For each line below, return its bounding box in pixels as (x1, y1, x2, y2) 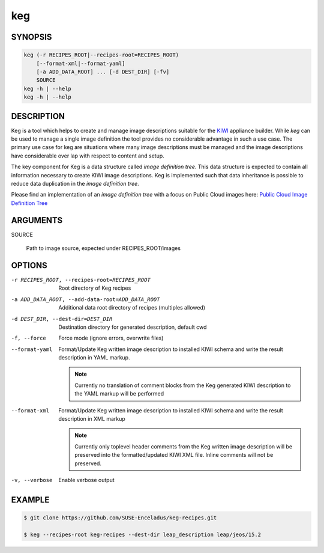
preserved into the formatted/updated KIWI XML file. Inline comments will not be (74, 451, 274, 459)
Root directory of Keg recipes (58, 284, 131, 292)
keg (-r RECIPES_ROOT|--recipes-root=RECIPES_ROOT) (23, 52, 179, 58)
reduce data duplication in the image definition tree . (11, 180, 139, 187)
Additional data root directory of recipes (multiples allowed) (58, 304, 206, 311)
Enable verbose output (58, 476, 115, 483)
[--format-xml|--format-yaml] (36, 60, 125, 67)
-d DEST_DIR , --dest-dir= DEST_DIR (11, 316, 113, 322)
